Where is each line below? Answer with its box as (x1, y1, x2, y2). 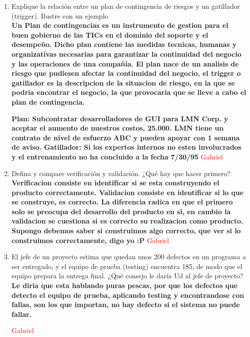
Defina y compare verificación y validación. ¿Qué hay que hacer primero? (11, 168, 231, 178)
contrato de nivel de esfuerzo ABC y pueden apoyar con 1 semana (11, 132, 240, 142)
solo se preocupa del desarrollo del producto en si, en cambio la (11, 206, 231, 216)
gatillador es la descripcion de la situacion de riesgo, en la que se (11, 77, 235, 88)
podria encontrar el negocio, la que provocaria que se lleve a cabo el (11, 87, 247, 97)
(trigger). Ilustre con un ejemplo (11, 10, 108, 21)
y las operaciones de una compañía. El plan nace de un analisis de (11, 58, 239, 68)
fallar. (11, 309, 32, 319)
